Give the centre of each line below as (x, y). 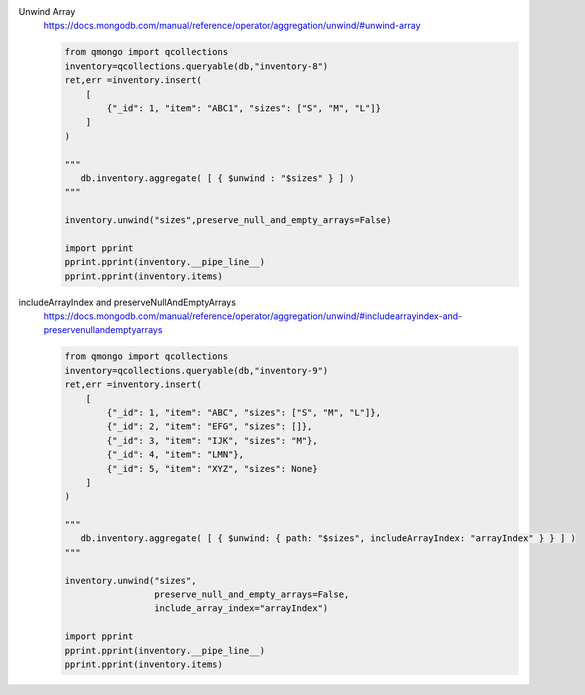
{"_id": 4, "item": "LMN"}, (175, 454)
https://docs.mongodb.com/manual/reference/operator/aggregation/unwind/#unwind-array (232, 26)
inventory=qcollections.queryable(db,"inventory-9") (196, 370)
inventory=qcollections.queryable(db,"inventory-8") (196, 66)
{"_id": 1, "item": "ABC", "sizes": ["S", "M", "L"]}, (244, 412)
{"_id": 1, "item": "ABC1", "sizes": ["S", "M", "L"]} (244, 108)
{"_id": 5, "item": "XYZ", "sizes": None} (212, 468)
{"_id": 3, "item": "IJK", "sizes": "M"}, (212, 440)
